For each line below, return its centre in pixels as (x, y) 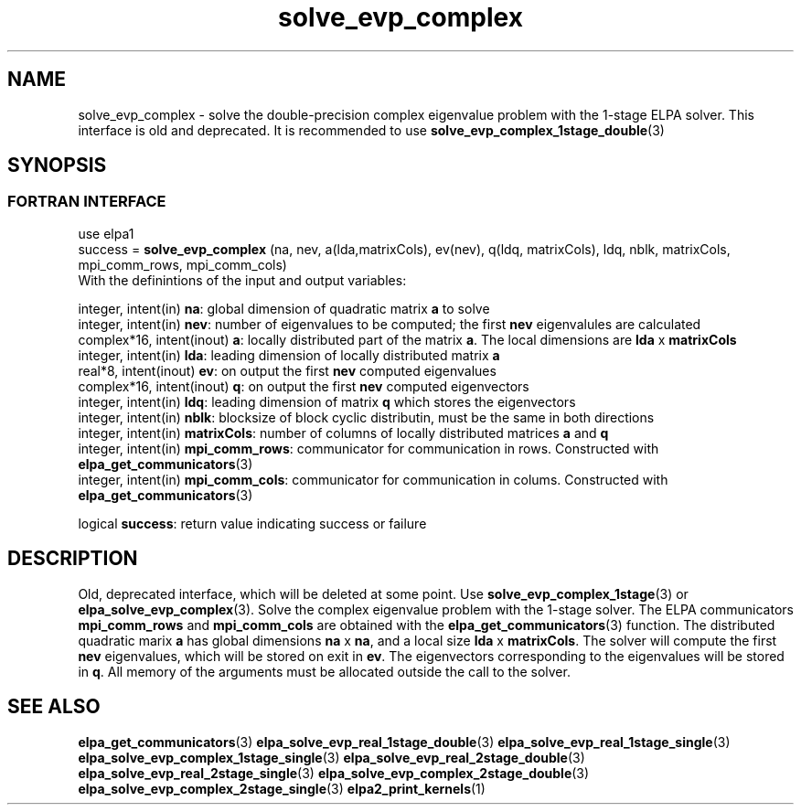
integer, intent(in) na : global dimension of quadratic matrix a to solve (284, 308)
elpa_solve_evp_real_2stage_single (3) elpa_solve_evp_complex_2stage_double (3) (334, 773)
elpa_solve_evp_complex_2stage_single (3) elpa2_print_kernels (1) (282, 788)
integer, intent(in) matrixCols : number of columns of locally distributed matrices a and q (343, 433)
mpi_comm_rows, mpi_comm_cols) (182, 264)
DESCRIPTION (73, 559)
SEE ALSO (54, 707)
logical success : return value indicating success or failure (252, 523)
